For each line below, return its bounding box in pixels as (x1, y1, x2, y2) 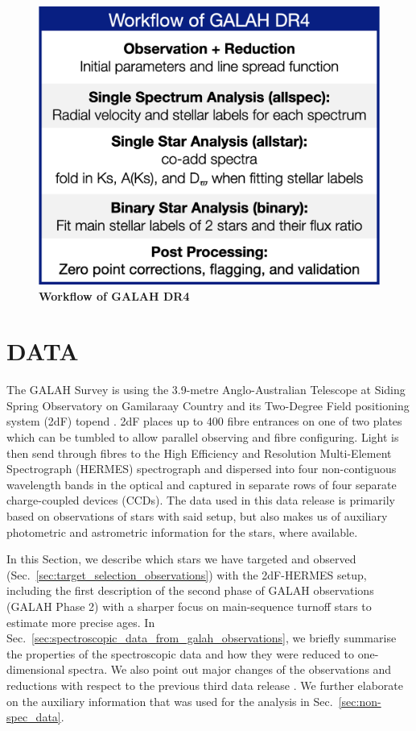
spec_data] (6, 708, 61, 725)
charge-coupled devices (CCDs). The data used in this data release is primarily (6, 492, 395, 509)
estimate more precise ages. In (6, 613, 155, 630)
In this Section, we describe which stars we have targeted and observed (6, 550, 356, 567)
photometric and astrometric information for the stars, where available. (6, 523, 358, 540)
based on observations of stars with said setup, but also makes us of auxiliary (6, 507, 388, 524)
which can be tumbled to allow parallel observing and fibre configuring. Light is (6, 429, 399, 445)
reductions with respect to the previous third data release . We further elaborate (6, 676, 403, 693)
